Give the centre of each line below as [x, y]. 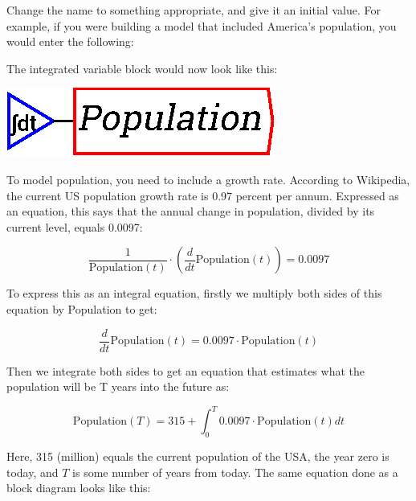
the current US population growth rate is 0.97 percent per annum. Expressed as [203, 195]
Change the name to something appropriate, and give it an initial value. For [194, 10]
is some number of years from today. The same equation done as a [235, 472]
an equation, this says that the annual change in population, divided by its [191, 211]
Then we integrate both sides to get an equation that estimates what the [186, 370]
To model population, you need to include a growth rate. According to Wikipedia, [208, 179]
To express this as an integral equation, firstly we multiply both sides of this [194, 293]
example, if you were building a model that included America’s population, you [202, 25]
